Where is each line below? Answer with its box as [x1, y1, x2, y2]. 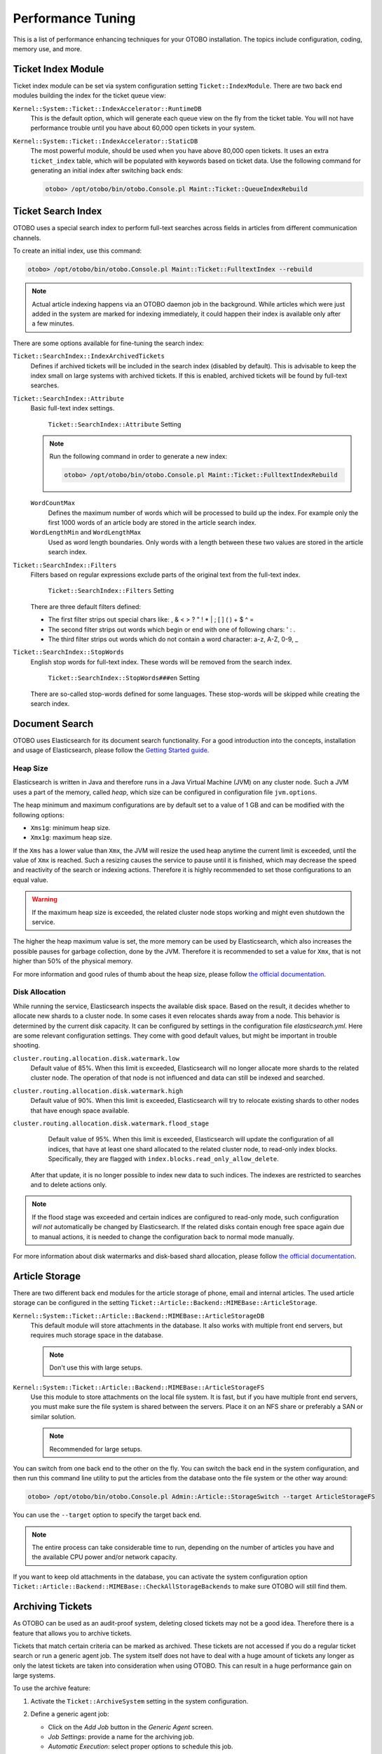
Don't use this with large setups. [49, 1363, 143, 1372]
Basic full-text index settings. [30, 404, 115, 413]
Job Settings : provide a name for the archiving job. [48, 1733, 195, 1741]
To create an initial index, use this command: [13, 246, 142, 255]
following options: [13, 810, 64, 819]
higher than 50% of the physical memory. [13, 957, 133, 965]
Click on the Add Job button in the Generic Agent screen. [48, 1722, 214, 1731]
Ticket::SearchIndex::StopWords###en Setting [48, 674, 200, 682]
